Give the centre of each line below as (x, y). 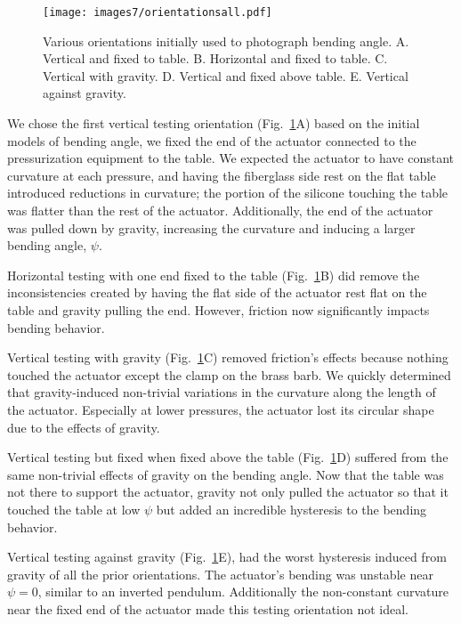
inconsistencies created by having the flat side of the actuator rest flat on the (217, 292)
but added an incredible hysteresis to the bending (291, 509)
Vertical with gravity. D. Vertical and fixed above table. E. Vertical (226, 75)
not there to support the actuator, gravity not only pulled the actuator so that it (228, 492)
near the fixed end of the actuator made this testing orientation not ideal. (208, 608)
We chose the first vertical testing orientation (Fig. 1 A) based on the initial (214, 123)
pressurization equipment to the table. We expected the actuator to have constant (230, 158)
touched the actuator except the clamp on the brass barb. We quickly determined (229, 374)
